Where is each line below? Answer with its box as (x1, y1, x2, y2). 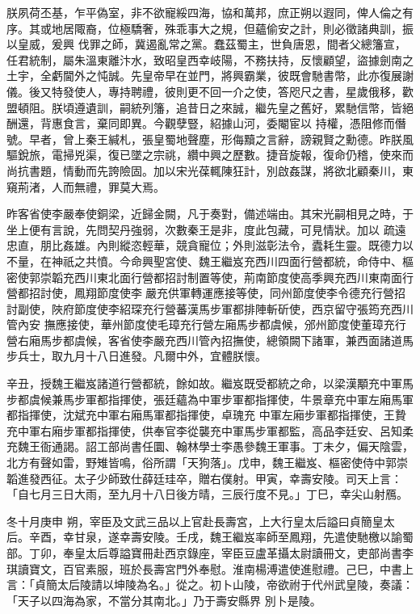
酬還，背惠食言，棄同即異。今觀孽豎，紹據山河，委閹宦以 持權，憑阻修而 (6, 115, 395, 132)
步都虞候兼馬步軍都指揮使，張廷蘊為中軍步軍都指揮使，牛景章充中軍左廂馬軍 (6, 390, 414, 407)
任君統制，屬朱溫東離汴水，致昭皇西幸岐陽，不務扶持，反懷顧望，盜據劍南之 (6, 51, 414, 68)
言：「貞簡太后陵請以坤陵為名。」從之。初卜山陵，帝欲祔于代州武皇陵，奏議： (6, 576, 414, 593)
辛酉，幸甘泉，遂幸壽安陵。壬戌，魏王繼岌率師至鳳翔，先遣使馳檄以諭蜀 (28, 528, 414, 545)
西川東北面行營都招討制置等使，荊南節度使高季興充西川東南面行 (73, 268, 414, 285)
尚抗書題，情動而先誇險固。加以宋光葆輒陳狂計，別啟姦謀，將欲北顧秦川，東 (6, 162, 414, 179)
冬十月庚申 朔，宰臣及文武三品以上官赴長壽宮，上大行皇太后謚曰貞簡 (6, 512, 372, 529)
